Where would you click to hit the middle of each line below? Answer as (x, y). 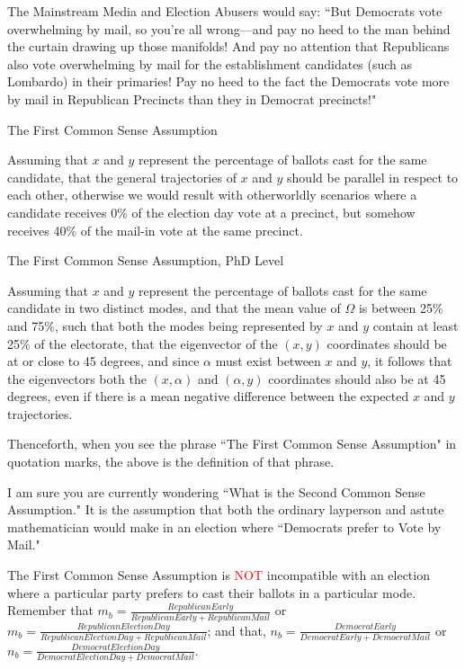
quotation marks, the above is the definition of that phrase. (171, 462)
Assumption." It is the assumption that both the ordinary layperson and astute (226, 509)
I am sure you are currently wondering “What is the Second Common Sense (216, 491)
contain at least (416, 325)
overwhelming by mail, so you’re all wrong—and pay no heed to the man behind (229, 28)
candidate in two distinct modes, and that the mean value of (174, 308)
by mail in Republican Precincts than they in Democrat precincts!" (192, 98)
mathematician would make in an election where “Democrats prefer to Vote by (224, 526)
